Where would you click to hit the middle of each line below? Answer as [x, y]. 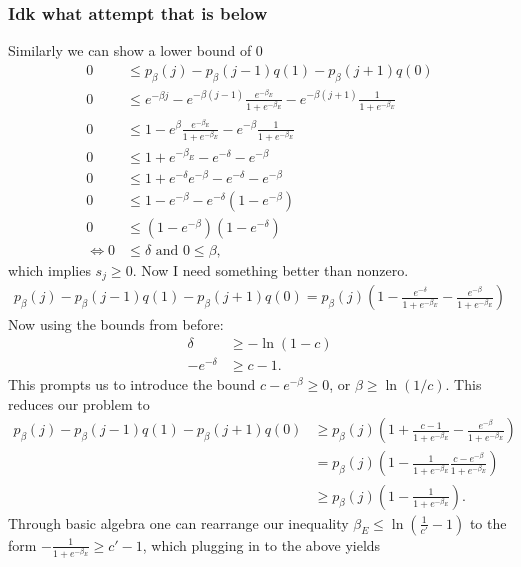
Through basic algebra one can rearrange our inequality [178, 522]
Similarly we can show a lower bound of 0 [135, 50]
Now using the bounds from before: [116, 323]
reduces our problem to [79, 403]
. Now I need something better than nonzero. [270, 270]
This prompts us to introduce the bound [132, 384]
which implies [49, 270]
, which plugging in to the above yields [261, 544]
